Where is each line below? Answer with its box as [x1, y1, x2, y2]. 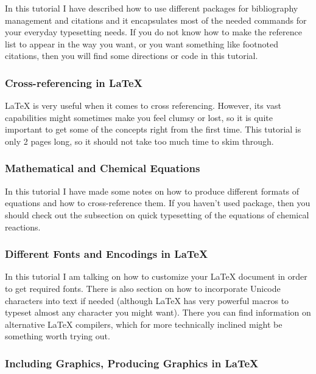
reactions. [5, 220, 41, 233]
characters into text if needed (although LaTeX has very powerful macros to [5, 294, 289, 306]
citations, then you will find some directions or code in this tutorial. [5, 49, 258, 62]
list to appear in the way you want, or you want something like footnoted [5, 37, 279, 50]
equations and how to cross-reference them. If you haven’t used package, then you [5, 196, 311, 209]
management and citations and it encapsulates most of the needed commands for [5, 13, 307, 26]
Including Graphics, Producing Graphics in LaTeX [5, 355, 259, 370]
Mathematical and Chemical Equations [5, 161, 200, 176]
